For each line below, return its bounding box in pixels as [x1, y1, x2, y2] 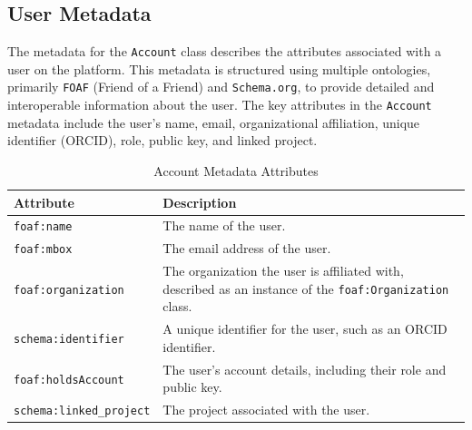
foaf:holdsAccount [14, 373, 124, 386]
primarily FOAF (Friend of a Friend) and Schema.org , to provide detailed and [7, 77, 435, 96]
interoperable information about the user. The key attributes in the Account [7, 95, 432, 114]
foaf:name [14, 220, 73, 234]
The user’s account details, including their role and [162, 359, 447, 378]
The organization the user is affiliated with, [162, 261, 404, 280]
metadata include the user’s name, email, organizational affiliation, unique [7, 112, 420, 132]
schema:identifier [14, 333, 124, 347]
